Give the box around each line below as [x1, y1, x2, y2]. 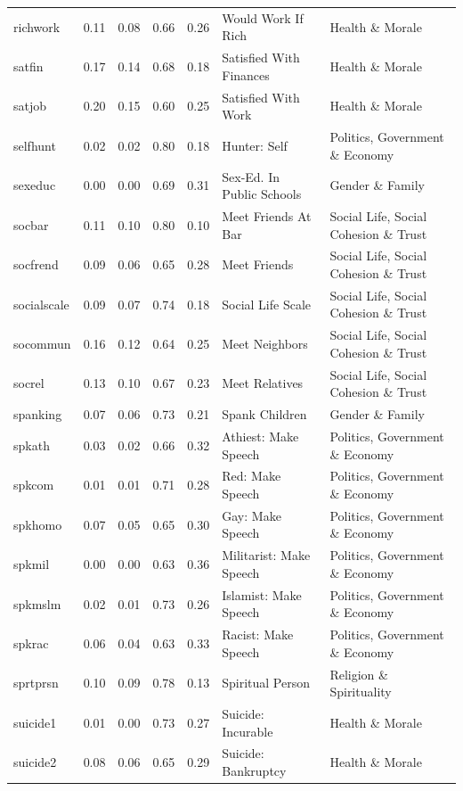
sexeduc [13, 176, 56, 194]
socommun [13, 334, 71, 353]
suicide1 [13, 713, 57, 731]
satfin [13, 56, 44, 75]
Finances [222, 65, 270, 84]
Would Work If [222, 8, 304, 27]
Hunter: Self [222, 136, 288, 154]
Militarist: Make [222, 546, 311, 564]
